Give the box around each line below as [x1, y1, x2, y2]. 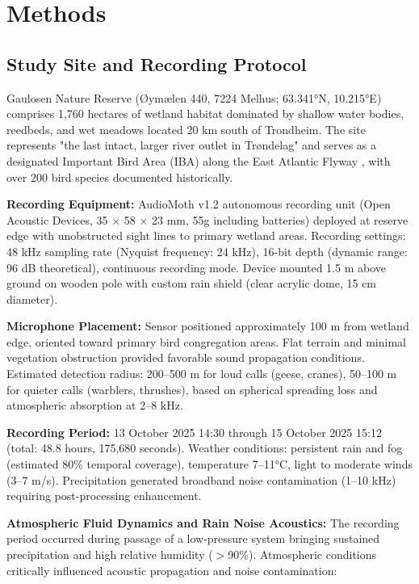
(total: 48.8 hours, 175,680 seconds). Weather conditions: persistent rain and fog [6, 439, 403, 456]
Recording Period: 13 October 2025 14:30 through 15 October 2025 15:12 [6, 423, 382, 440]
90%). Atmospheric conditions [228, 546, 377, 563]
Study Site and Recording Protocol [6, 51, 307, 76]
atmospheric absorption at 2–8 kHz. [6, 397, 183, 414]
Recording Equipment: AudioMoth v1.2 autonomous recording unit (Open [6, 195, 391, 212]
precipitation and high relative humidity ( [6, 546, 213, 563]
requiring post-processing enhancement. [6, 487, 202, 504]
